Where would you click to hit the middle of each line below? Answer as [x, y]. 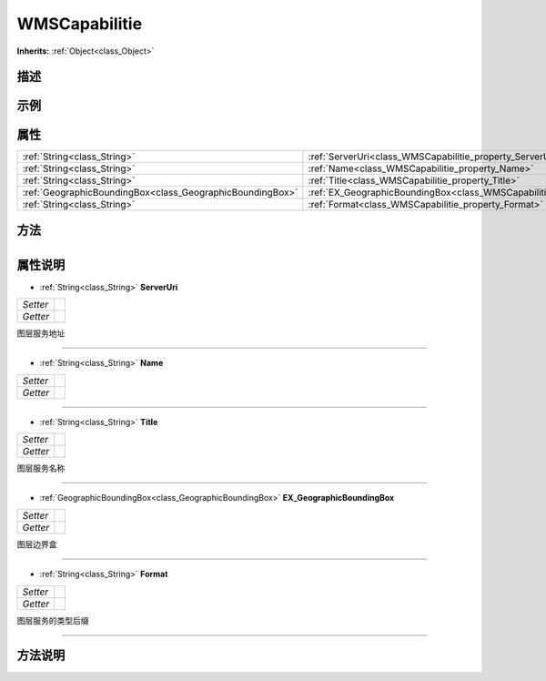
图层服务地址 [41, 333]
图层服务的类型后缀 [53, 620]
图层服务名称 [41, 468]
